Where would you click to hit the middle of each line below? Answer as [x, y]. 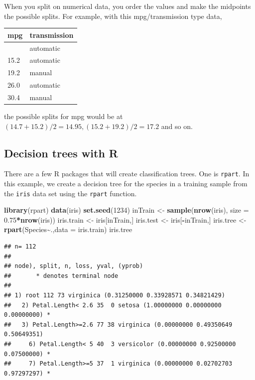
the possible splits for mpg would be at [64, 116]
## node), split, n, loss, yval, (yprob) [74, 266]
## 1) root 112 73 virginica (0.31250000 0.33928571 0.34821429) [115, 296]
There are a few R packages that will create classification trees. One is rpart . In [127, 174]
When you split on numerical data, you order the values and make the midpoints [127, 6]
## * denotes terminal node [61, 276]
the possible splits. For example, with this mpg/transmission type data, [113, 16]
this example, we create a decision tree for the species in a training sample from [126, 184]
